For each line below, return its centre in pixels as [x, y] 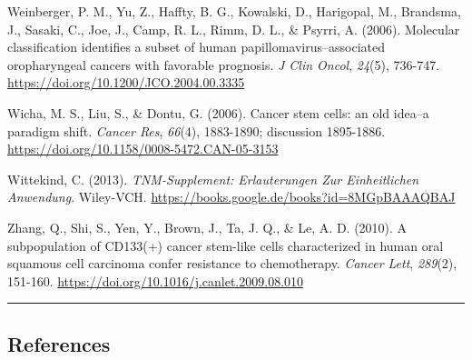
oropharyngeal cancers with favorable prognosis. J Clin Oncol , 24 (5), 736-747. [224, 64]
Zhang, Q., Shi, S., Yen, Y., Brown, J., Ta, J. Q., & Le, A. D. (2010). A [207, 227]
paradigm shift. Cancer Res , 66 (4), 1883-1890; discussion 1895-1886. [197, 130]
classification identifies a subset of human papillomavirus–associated [196, 47]
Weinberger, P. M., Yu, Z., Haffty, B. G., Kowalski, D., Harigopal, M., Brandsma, [234, 11]
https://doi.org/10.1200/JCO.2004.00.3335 [126, 82]
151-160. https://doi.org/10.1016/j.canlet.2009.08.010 [156, 280]
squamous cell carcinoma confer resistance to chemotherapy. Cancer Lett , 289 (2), [232, 263]
